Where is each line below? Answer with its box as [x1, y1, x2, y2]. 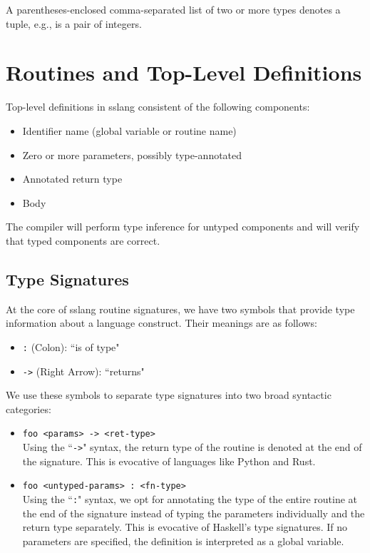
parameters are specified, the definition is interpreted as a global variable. [22, 533, 344, 548]
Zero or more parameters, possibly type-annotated [22, 147, 242, 162]
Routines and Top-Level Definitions [6, 58, 362, 87]
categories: [6, 401, 51, 416]
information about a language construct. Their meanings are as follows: [6, 315, 317, 330]
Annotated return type [22, 171, 123, 186]
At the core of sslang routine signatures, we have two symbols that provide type [6, 301, 355, 316]
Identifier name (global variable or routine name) [22, 123, 237, 138]
